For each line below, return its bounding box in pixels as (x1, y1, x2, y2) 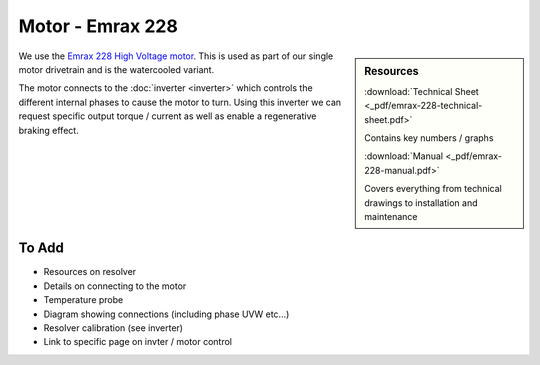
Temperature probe (43, 294, 124, 306)
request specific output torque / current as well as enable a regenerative (18, 110, 317, 122)
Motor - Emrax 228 (18, 15, 179, 37)
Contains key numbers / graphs (364, 131, 494, 144)
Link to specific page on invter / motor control (43, 336, 232, 348)
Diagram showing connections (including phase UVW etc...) (43, 308, 290, 320)
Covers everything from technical (364, 183, 502, 195)
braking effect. (18, 124, 79, 136)
